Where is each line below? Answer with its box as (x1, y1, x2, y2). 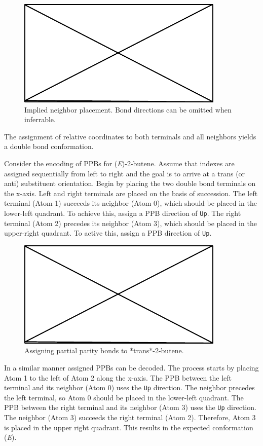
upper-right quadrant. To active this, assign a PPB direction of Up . (4, 228, 212, 238)
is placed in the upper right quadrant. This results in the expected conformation (4, 422, 253, 432)
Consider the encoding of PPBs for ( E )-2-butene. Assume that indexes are (4, 158, 235, 168)
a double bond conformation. (4, 141, 94, 152)
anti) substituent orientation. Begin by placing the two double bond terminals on (4, 178, 256, 189)
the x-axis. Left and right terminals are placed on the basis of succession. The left (4, 188, 258, 198)
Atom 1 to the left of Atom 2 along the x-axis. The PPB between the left (4, 372, 232, 383)
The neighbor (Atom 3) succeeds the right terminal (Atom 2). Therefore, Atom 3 (4, 412, 256, 423)
